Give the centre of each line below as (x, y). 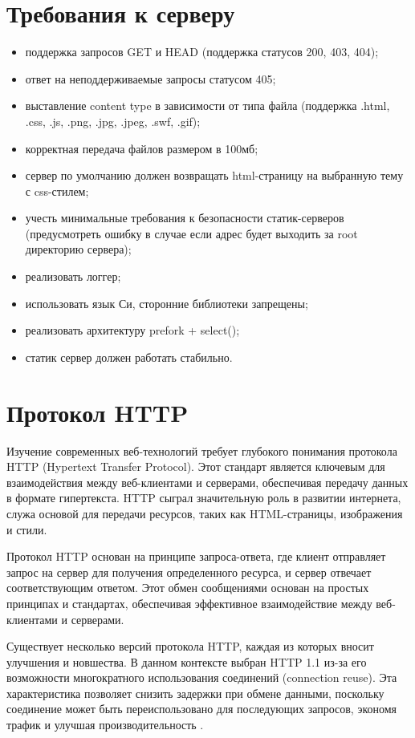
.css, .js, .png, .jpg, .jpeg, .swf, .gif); (113, 121)
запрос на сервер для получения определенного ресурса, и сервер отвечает (189, 572)
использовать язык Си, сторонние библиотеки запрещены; (167, 303)
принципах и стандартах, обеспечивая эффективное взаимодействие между (189, 603)
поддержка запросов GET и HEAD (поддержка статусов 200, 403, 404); (202, 52)
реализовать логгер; (73, 276)
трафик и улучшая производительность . (105, 725)
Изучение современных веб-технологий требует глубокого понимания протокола (202, 450)
